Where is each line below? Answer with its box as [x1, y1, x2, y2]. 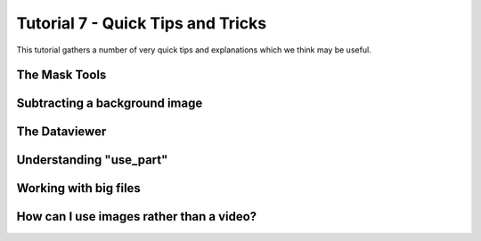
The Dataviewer [16, 125, 107, 140]
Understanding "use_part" [16, 152, 168, 168]
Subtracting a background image [16, 96, 203, 111]
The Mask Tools [16, 68, 107, 83]
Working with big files [16, 181, 142, 196]
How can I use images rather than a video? [16, 209, 257, 224]
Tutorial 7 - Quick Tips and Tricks [16, 13, 267, 33]
